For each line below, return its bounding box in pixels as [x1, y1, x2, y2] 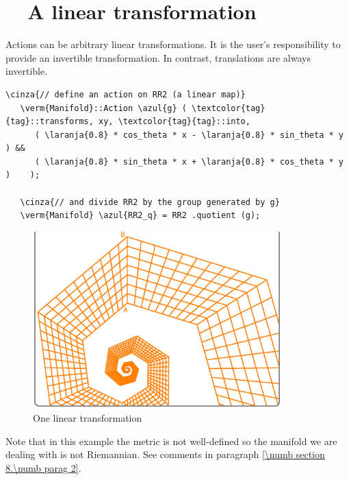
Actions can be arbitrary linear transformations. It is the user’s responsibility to [5, 37, 341, 51]
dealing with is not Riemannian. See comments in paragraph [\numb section [5, 447, 325, 461]
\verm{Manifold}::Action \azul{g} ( [20, 103, 187, 113]
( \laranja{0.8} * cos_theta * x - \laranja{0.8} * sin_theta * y [34, 130, 344, 140]
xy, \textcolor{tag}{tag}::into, [99, 117, 250, 127]
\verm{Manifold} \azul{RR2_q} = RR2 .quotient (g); [20, 211, 261, 221]
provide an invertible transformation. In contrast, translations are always [5, 50, 311, 64]
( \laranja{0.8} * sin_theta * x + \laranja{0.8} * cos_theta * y [34, 156, 344, 167]
